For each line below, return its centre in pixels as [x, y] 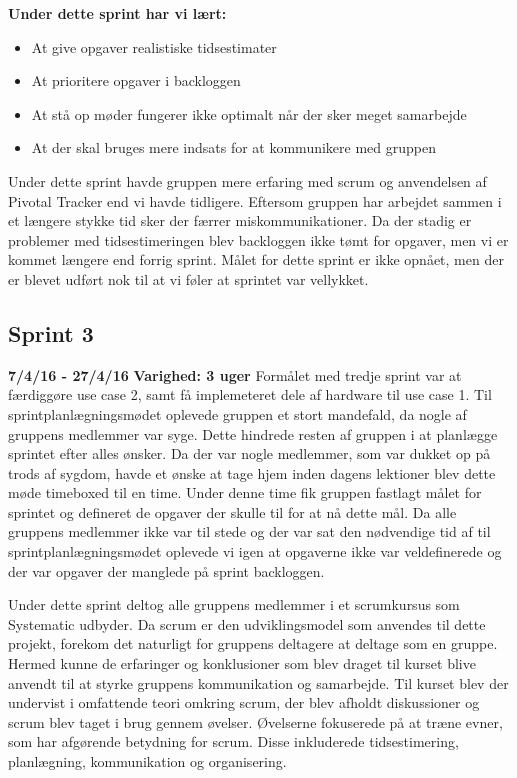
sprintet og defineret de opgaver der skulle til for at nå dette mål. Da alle [232, 511]
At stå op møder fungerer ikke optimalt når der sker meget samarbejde [249, 113]
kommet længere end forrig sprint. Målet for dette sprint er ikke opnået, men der [256, 259]
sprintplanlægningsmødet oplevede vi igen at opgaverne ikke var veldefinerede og [255, 551]
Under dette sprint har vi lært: [117, 13]
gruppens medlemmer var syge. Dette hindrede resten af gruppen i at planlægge [253, 433]
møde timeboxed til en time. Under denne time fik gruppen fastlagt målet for [245, 492]
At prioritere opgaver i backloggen [136, 80]
